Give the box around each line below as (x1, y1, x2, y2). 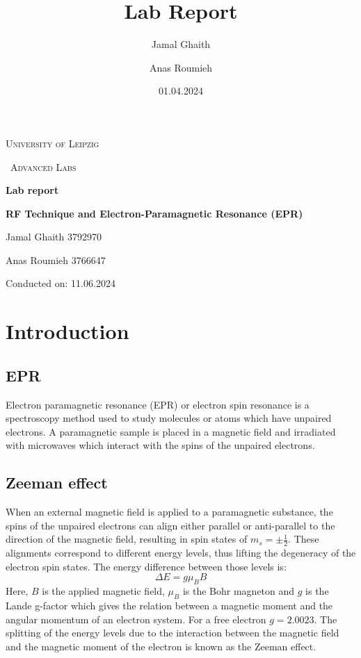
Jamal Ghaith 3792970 (6, 229, 102, 244)
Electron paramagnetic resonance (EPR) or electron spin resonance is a (6, 397, 310, 411)
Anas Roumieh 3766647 (6, 252, 106, 267)
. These (288, 532, 319, 546)
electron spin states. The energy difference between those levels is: (6, 559, 287, 573)
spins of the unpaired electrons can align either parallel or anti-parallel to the (6, 518, 335, 532)
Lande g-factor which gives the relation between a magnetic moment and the (6, 598, 333, 613)
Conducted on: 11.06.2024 (6, 276, 115, 290)
